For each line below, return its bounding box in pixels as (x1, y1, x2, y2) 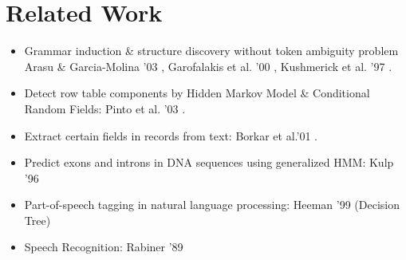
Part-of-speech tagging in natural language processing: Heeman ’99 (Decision (24, 196, 400, 213)
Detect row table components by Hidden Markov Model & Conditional (24, 85, 370, 101)
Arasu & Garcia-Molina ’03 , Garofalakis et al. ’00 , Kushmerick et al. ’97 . (24, 57, 392, 74)
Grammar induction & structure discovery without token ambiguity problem (24, 42, 399, 59)
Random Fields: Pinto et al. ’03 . (24, 100, 186, 116)
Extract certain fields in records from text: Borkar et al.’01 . (24, 127, 317, 144)
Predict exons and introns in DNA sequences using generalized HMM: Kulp (24, 154, 394, 171)
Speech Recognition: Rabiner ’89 (24, 238, 183, 255)
